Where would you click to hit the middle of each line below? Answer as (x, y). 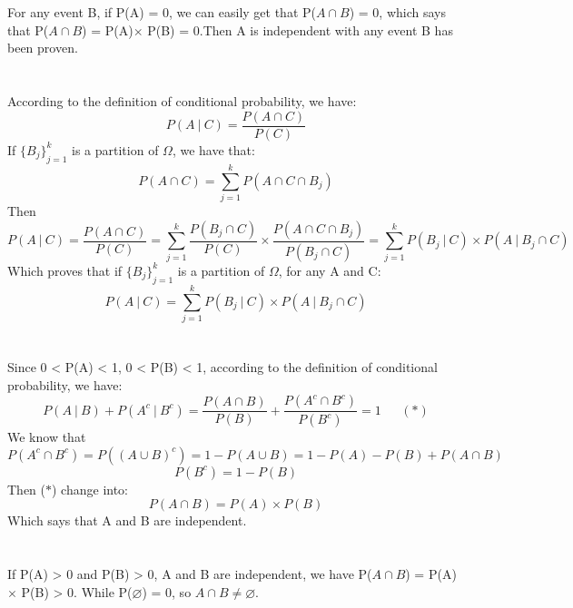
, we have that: (213, 149)
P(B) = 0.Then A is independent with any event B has (300, 29)
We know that (47, 437)
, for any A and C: (330, 270)
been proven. (43, 48)
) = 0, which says (397, 12)
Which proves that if (65, 270)
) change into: (90, 489)
